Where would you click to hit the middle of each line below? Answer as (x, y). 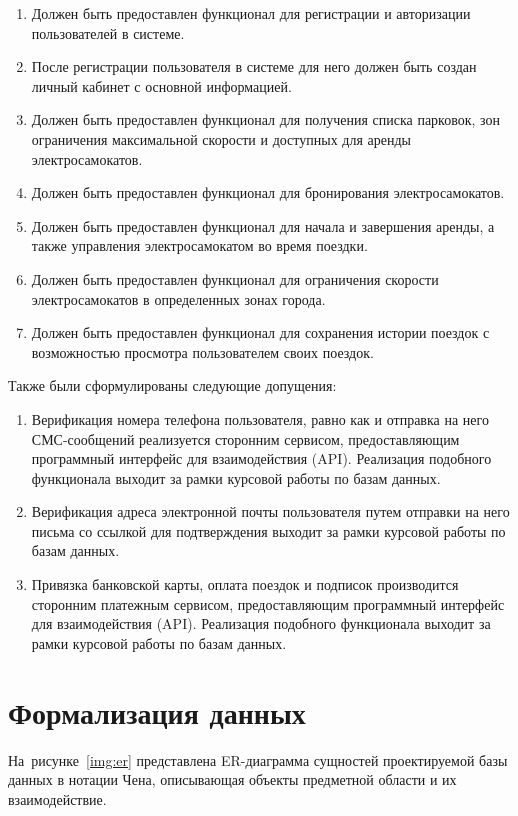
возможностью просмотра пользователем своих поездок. (202, 351)
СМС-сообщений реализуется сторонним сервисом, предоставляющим (245, 438)
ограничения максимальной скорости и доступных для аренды (221, 138)
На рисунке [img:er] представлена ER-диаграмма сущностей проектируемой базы (258, 759)
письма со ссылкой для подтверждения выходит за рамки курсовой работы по (268, 530)
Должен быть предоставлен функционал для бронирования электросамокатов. (268, 192)
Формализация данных (157, 711)
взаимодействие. (57, 798)
